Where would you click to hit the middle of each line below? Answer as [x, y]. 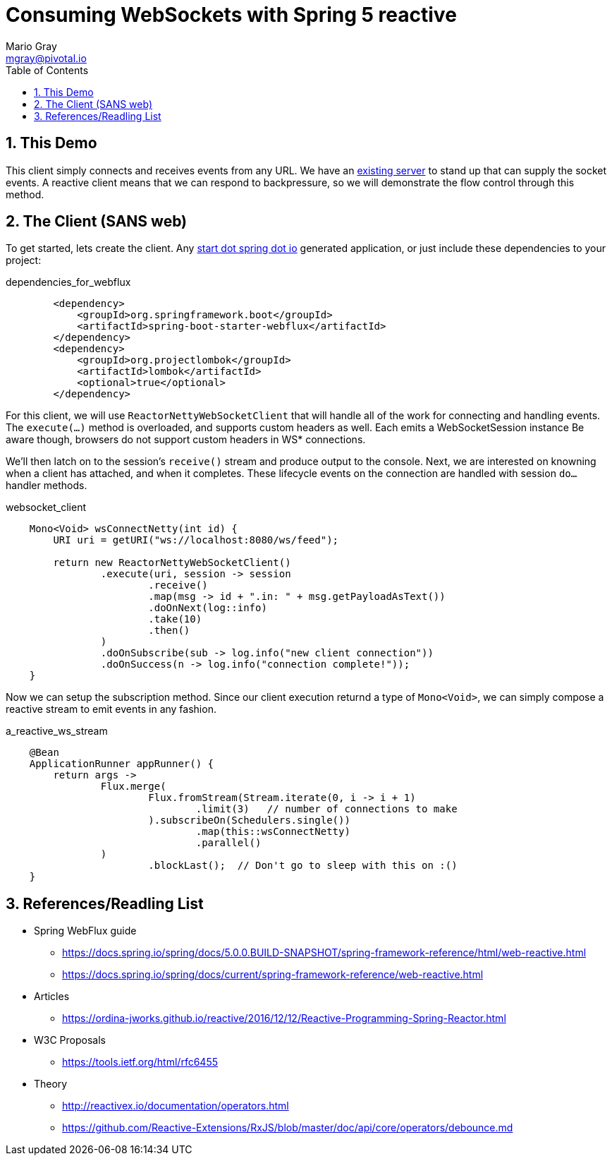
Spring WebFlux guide [85, 931]
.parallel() [228, 843]
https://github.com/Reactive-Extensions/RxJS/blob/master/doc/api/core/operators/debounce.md [288, 1128]
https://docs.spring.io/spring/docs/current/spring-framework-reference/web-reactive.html [273, 975]
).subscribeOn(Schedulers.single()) [249, 820]
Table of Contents [47, 70]
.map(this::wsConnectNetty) [273, 832]
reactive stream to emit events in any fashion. [111, 709]
